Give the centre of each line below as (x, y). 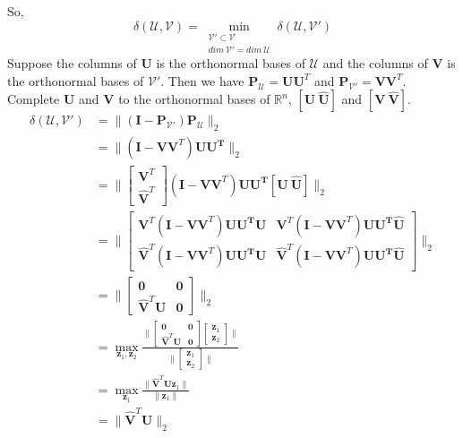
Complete (34, 99)
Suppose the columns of (72, 63)
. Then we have (202, 80)
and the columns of (375, 63)
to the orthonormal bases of (194, 99)
